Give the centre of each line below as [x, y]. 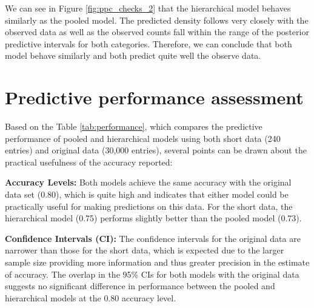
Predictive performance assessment [154, 97]
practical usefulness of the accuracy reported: [89, 162]
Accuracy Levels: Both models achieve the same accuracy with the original [148, 182]
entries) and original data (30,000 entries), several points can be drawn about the [156, 150]
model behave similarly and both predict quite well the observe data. [133, 55]
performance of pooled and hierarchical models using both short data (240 [143, 138]
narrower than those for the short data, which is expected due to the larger [145, 250]
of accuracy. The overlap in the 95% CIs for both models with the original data [152, 274]
